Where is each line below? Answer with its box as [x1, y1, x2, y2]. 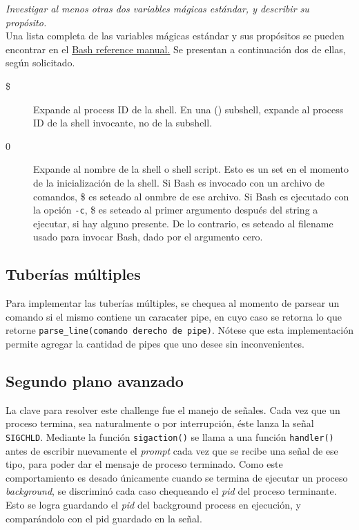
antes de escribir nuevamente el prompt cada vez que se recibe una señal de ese [6, 443, 338, 457]
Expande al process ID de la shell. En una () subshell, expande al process [33, 102, 344, 116]
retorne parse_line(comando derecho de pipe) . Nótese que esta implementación [6, 323, 353, 337]
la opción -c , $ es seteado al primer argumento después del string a [33, 202, 318, 217]
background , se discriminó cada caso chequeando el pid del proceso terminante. [6, 484, 337, 498]
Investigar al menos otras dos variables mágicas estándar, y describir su [6, 1, 309, 15]
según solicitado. [6, 55, 75, 70]
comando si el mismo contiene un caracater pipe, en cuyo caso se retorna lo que [6, 309, 342, 323]
